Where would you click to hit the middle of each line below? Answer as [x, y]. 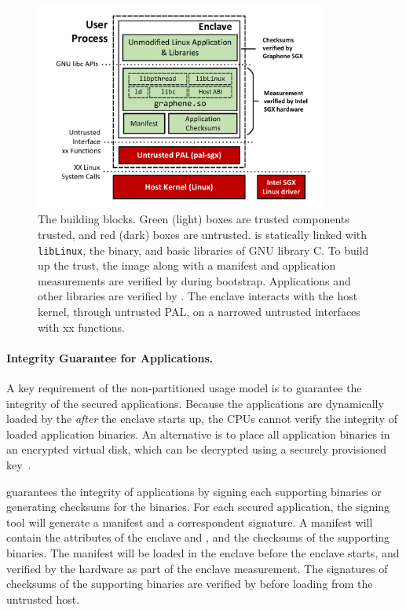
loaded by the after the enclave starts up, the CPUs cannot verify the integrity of [202, 419]
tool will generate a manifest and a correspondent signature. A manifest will [190, 522]
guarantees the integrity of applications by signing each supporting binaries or [194, 491]
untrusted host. [43, 599]
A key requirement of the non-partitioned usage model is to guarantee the [184, 388]
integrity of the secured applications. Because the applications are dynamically [195, 403]
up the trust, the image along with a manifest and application [187, 265]
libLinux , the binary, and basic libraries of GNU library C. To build [203, 250]
